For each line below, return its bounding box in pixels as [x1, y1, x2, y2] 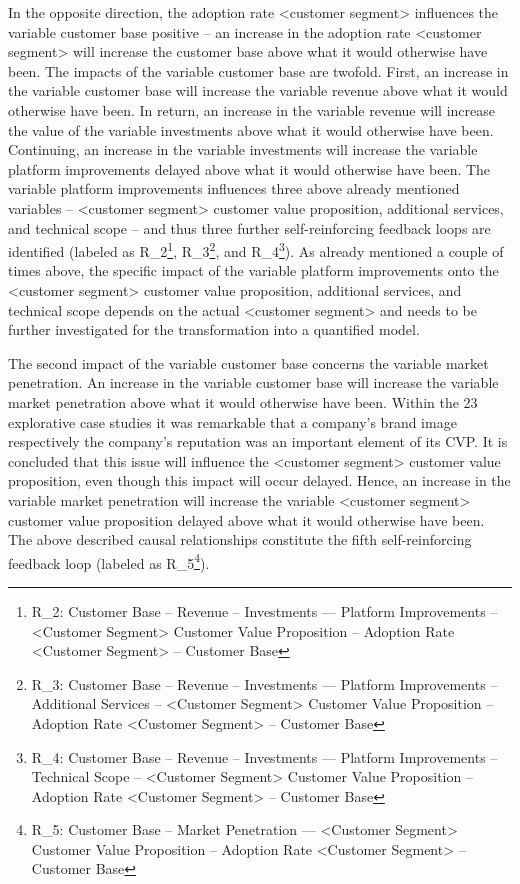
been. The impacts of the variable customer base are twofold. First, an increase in [8, 60, 509, 81]
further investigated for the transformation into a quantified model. [8, 319, 420, 340]
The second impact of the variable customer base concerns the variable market [8, 352, 489, 373]
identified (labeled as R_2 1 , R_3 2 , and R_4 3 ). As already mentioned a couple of [8, 238, 504, 261]
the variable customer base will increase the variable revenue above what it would [8, 80, 508, 101]
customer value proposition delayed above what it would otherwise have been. [8, 509, 485, 530]
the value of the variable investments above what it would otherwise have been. [8, 119, 494, 140]
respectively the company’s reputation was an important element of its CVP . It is [8, 431, 508, 452]
